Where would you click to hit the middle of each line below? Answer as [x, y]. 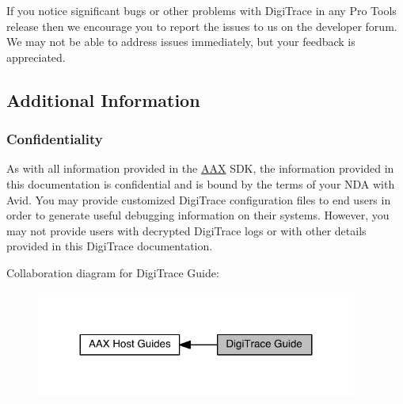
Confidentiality [55, 139]
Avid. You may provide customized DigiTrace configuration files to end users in [199, 199]
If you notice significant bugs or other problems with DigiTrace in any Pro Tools [201, 10]
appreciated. [36, 57]
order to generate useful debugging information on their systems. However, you [198, 215]
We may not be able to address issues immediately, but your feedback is [181, 42]
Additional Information [103, 99]
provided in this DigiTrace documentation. [110, 246]
